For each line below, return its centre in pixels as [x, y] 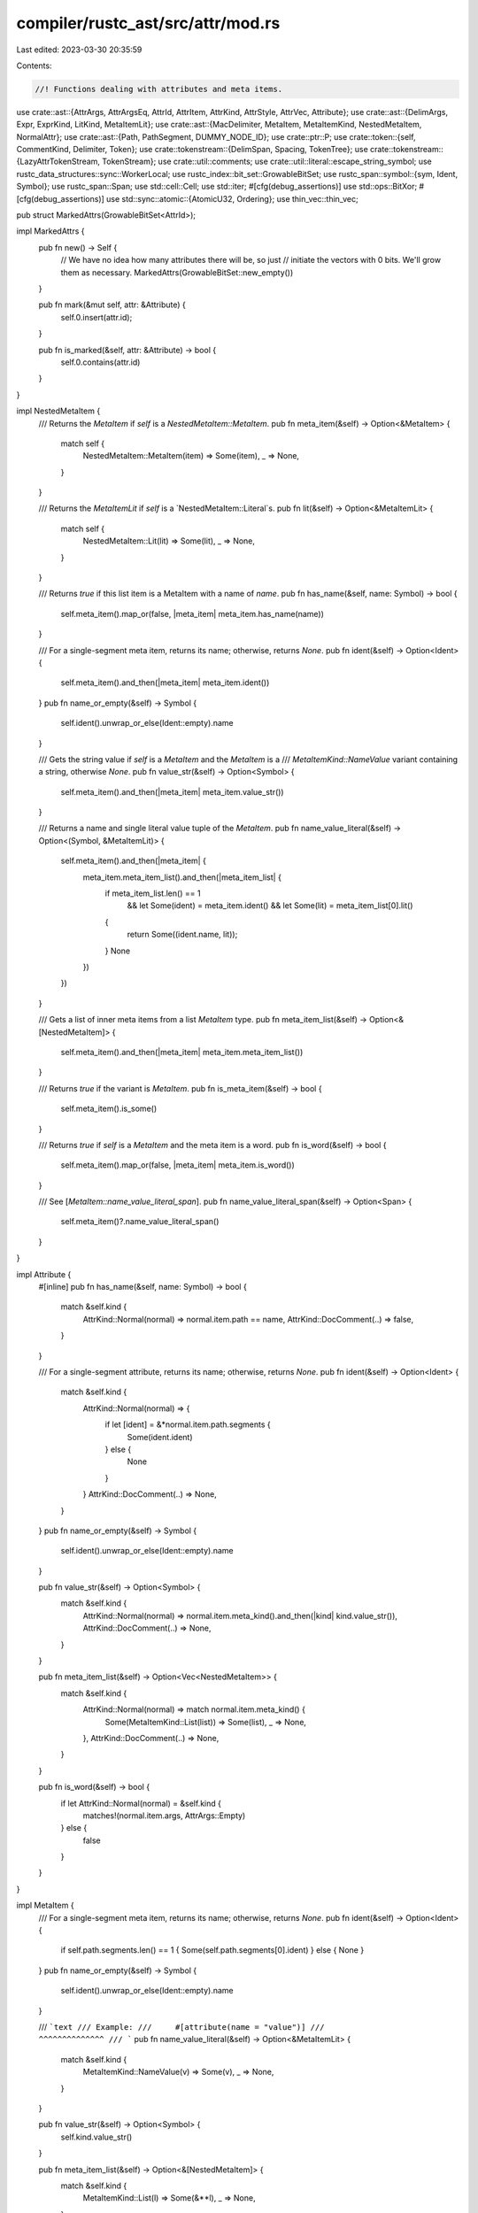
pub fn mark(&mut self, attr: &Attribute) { [112, 305]
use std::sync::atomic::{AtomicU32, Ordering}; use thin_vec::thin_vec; [232, 198]
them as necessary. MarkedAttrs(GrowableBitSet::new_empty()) [177, 272]
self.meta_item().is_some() [109, 1109]
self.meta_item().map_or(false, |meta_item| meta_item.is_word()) [178, 1165]
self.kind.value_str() [96, 2137]
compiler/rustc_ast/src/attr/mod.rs [148, 23]
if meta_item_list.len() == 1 [153, 893]
